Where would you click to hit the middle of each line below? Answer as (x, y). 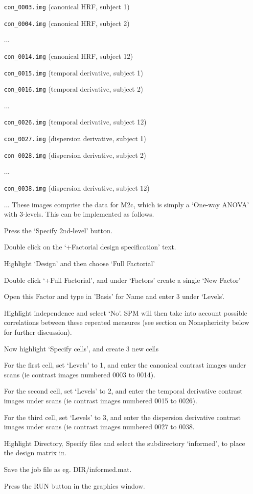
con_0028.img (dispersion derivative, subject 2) (75, 155)
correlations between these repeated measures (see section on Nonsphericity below (127, 322)
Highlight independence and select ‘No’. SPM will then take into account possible (126, 312)
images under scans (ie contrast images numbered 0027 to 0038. (99, 427)
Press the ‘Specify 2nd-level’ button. (58, 230)
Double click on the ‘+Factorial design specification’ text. (90, 247)
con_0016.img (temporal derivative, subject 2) (74, 89)
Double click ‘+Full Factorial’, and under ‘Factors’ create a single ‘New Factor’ (122, 280)
